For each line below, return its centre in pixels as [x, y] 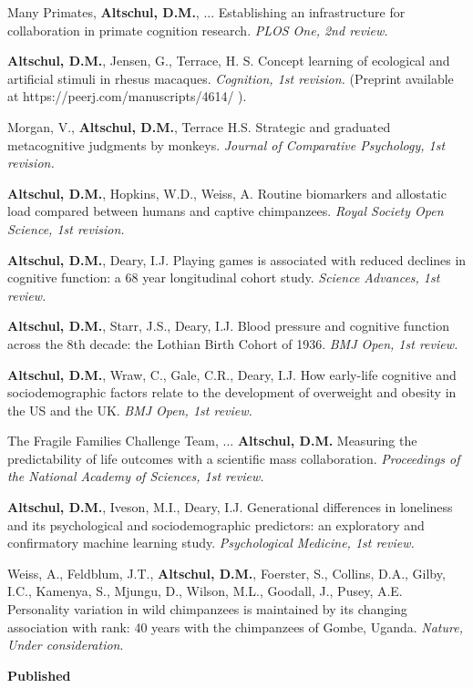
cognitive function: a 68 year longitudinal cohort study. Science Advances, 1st [224, 277]
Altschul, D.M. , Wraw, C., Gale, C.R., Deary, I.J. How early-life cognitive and [232, 374]
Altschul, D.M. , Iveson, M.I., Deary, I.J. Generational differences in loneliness [230, 507]
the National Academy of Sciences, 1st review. [136, 476]
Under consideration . [66, 645]
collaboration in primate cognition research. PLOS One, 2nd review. [198, 30]
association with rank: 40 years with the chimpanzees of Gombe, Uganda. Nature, [235, 626]
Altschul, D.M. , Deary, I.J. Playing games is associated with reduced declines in [237, 259]
